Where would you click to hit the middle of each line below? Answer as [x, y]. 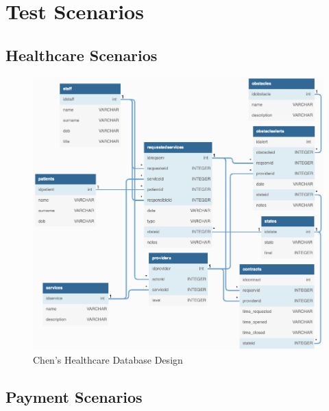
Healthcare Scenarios [82, 55]
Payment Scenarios [74, 396]
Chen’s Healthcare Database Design [108, 359]
